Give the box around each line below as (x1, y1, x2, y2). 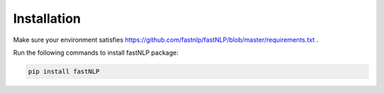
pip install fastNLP (28, 67, 100, 75)
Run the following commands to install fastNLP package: (13, 48, 179, 57)
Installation (13, 11, 81, 26)
